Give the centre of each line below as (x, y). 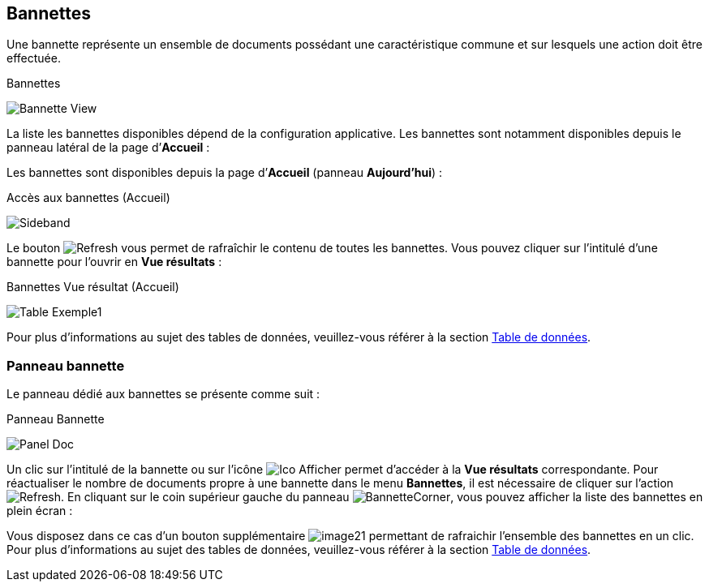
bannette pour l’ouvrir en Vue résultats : (114, 262)
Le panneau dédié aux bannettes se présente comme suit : (163, 394)
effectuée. (34, 58)
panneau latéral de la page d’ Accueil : (108, 148)
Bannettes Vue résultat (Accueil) (93, 287)
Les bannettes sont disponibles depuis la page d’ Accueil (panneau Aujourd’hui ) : (225, 173)
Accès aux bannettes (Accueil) (88, 198)
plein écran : (40, 511)
